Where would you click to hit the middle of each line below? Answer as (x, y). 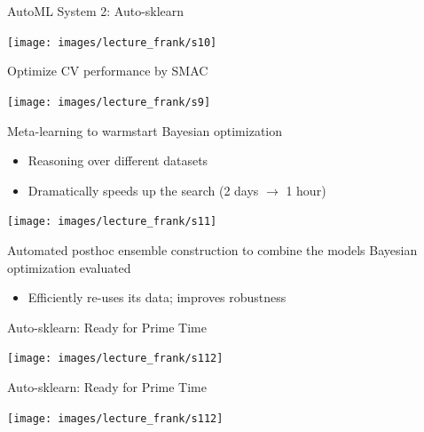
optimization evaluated (69, 267)
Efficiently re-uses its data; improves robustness (157, 297)
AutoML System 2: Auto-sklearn (96, 11)
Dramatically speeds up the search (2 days (143, 190)
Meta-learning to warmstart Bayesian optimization (145, 130)
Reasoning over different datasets (118, 160)
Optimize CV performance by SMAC (108, 71)
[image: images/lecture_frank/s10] (112, 42)
